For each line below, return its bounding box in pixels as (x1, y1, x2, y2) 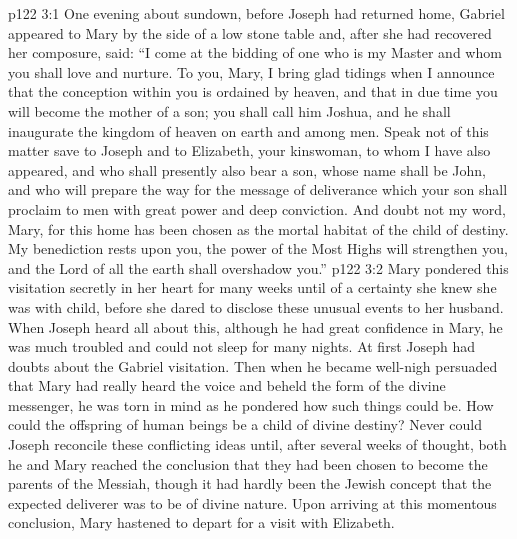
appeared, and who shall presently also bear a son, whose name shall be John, (8, 159, 486, 180)
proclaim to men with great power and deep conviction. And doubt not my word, (8, 198, 506, 219)
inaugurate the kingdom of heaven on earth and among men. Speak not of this (8, 120, 489, 141)
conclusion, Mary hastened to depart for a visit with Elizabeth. (8, 512, 395, 533)
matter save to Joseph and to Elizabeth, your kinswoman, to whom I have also (8, 140, 491, 161)
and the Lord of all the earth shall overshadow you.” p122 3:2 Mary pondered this (8, 257, 509, 278)
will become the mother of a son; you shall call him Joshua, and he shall (8, 100, 451, 121)
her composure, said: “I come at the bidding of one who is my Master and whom (8, 42, 502, 63)
